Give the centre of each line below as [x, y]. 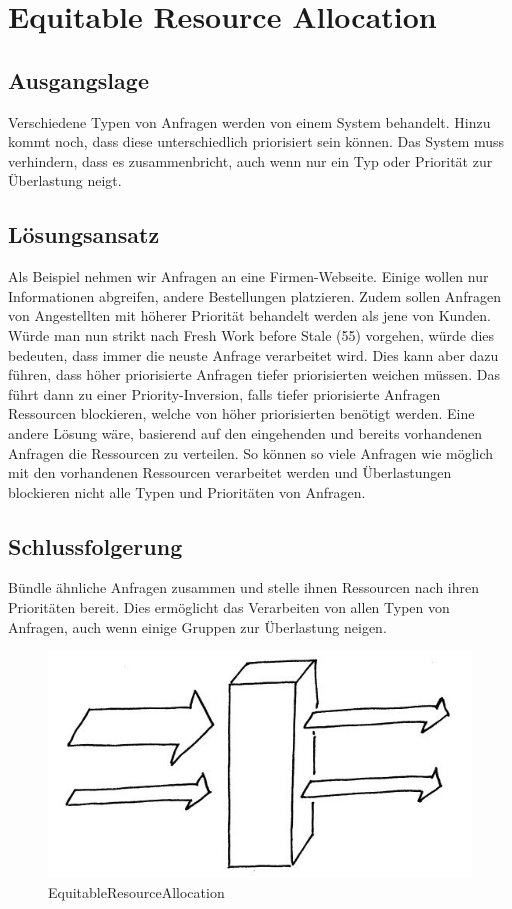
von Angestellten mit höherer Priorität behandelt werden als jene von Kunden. [249, 315]
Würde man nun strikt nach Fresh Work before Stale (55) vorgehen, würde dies [251, 334]
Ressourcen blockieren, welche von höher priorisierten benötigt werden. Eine [241, 413]
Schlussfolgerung [95, 545]
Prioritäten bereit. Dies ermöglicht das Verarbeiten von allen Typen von [229, 607]
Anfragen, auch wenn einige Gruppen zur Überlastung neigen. [197, 626]
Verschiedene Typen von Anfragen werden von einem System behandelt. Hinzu [249, 121]
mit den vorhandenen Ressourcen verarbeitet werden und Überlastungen [230, 472]
